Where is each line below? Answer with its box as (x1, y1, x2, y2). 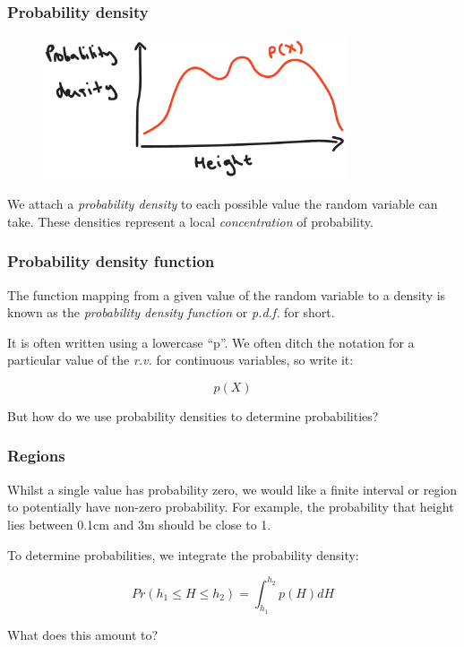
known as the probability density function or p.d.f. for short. (7, 303, 335, 322)
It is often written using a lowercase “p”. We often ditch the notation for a (7, 332, 415, 351)
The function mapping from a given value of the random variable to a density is (7, 285, 446, 304)
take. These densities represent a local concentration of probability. (7, 211, 374, 230)
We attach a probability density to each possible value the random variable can (7, 194, 438, 213)
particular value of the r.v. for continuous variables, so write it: (7, 350, 354, 369)
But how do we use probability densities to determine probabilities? (7, 406, 379, 425)
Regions (7, 444, 65, 467)
